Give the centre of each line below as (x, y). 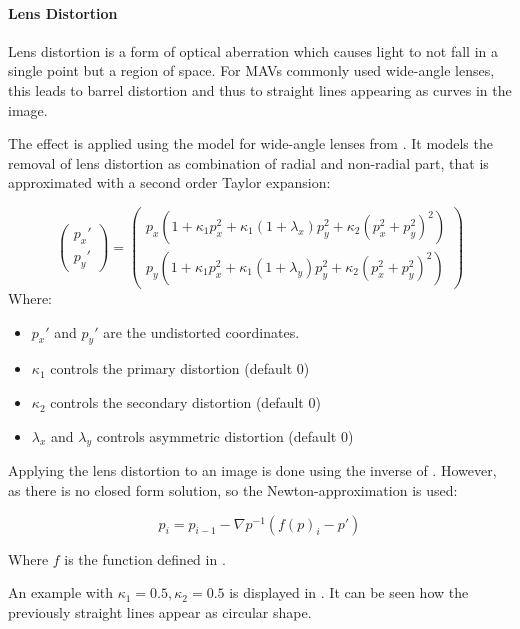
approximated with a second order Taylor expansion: (169, 182)
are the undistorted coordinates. (201, 331)
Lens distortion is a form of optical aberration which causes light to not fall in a (253, 50)
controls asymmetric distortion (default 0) (225, 435)
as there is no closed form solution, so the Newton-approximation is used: (233, 490)
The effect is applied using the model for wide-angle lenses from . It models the (250, 143)
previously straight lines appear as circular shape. (160, 611)
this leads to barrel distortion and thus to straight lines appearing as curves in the (260, 89)
